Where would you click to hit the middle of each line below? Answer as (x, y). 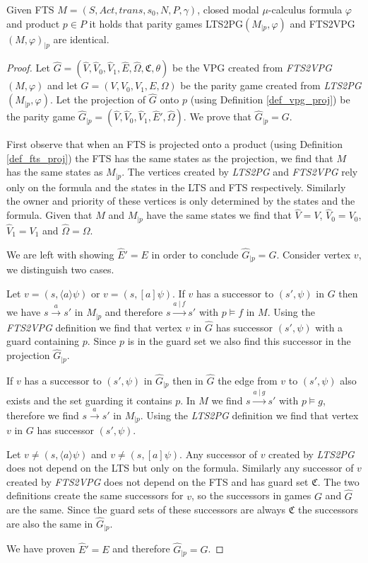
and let (63, 85)
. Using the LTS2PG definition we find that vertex (249, 415)
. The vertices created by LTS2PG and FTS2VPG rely (240, 172)
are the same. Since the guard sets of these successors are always (146, 510)
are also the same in (50, 524)
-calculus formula (305, 9)
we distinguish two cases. (60, 269)
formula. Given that (49, 215)
